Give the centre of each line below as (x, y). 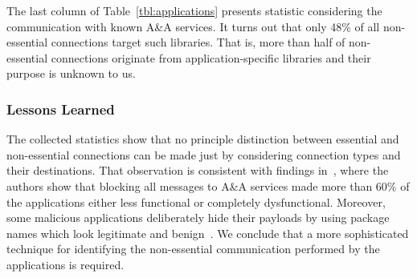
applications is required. (65, 264)
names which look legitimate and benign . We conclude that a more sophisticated (208, 233)
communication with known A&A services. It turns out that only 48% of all (193, 26)
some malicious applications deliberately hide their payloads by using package (198, 218)
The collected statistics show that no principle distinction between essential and (203, 139)
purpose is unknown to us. (71, 73)
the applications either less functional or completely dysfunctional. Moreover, (196, 201)
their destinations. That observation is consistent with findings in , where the (198, 170)
